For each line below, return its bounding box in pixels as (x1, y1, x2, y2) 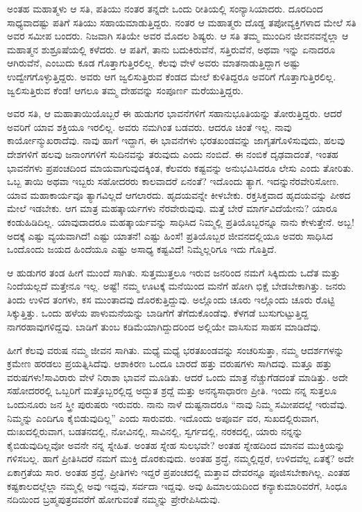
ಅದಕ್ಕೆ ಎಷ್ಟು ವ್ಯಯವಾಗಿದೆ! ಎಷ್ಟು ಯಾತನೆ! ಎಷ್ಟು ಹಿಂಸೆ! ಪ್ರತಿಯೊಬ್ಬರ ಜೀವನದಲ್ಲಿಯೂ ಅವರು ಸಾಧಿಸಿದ (7, 228, 334, 242)
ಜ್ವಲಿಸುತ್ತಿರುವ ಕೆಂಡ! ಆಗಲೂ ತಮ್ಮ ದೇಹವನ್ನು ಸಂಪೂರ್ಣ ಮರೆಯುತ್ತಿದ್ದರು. (7, 82, 243, 97)
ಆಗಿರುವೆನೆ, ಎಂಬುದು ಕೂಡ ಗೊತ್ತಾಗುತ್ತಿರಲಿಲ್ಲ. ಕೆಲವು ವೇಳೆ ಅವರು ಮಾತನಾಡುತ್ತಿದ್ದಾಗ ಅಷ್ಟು (7, 55, 300, 70)
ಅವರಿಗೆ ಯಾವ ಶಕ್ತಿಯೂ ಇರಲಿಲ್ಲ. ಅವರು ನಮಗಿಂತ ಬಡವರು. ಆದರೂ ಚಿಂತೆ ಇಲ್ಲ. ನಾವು (7, 119, 292, 134)
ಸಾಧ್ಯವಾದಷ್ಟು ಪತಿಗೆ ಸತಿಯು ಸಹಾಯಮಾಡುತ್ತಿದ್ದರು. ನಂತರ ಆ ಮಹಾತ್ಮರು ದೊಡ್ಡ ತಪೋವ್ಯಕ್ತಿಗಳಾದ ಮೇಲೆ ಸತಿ (7, 15, 356, 29)
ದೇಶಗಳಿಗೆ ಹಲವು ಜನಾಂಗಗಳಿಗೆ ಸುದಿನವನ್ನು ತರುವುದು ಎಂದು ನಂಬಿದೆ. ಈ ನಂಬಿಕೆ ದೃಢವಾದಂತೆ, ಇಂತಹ (7, 146, 338, 161)
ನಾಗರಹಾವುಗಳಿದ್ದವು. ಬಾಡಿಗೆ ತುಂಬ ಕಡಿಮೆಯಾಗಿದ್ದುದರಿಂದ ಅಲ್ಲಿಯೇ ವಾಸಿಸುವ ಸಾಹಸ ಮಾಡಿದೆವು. (7, 319, 321, 334)
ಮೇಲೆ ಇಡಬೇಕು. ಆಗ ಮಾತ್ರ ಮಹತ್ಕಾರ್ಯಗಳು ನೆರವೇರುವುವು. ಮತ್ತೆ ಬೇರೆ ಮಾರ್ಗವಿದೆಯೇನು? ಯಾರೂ (7, 201, 338, 215)
